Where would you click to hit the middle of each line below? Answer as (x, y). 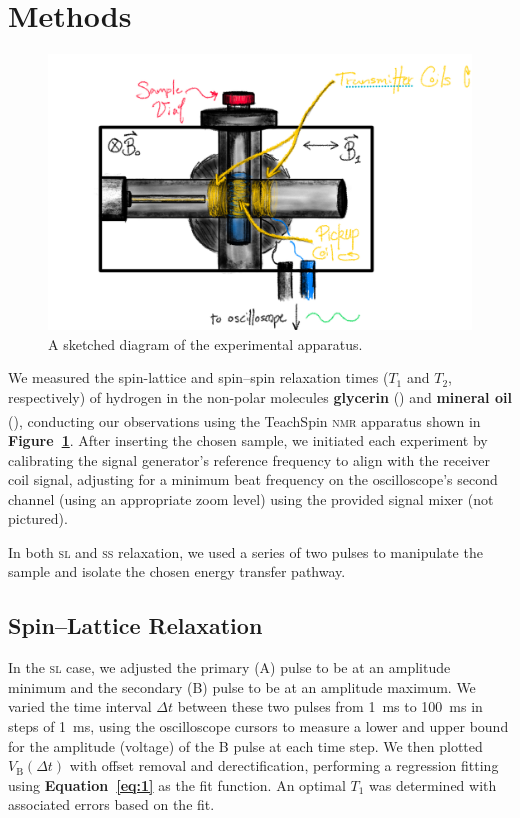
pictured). (38, 518)
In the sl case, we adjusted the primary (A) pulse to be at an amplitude (229, 667)
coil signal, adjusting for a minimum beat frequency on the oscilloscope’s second (253, 479)
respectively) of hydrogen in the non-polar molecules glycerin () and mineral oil (260, 397)
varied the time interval (80, 706)
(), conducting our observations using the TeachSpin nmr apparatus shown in (244, 420)
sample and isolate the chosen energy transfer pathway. (177, 571)
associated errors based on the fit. (111, 804)
